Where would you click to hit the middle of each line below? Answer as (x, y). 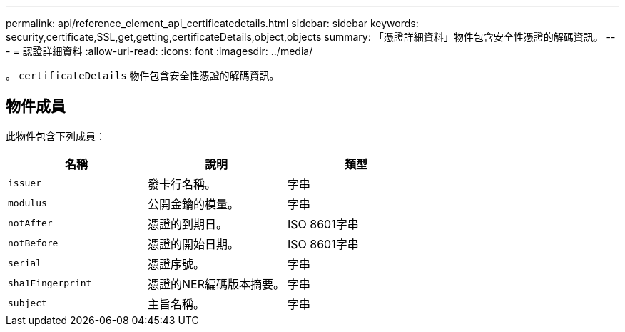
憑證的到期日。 (187, 224)
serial (25, 263)
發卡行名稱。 (182, 184)
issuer (25, 183)
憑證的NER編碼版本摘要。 (216, 284)
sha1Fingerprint (50, 283)
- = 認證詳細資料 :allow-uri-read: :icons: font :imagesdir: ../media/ (159, 51)
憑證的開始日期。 (193, 244)
